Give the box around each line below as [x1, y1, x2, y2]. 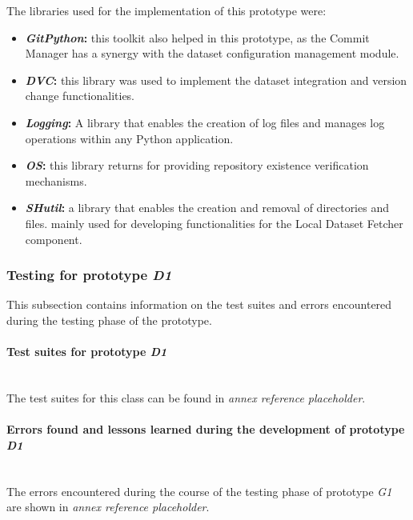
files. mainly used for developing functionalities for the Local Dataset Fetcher [25, 214, 403, 231]
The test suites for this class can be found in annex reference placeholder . [6, 389, 366, 406]
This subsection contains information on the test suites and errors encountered [6, 296, 392, 313]
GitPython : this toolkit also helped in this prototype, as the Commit [25, 29, 370, 46]
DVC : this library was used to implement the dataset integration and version [25, 71, 407, 88]
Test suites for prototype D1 [6, 343, 167, 360]
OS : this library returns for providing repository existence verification [25, 157, 369, 174]
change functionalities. [25, 87, 135, 104]
